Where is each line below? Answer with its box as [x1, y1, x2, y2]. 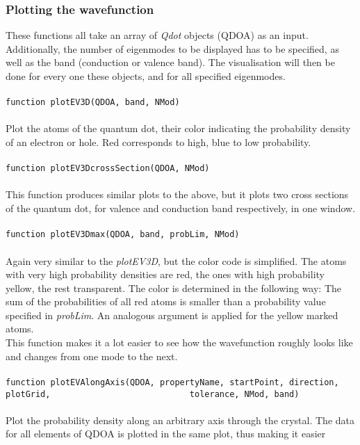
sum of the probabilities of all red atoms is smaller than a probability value [6, 294, 326, 309]
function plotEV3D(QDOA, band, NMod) [6, 97, 180, 108]
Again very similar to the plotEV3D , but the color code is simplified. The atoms [6, 253, 347, 268]
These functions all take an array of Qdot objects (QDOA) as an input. [6, 28, 309, 42]
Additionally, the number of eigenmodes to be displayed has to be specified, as [6, 41, 339, 56]
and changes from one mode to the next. [6, 348, 178, 363]
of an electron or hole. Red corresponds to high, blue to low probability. [6, 135, 311, 149]
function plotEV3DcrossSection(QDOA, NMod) [6, 163, 210, 174]
